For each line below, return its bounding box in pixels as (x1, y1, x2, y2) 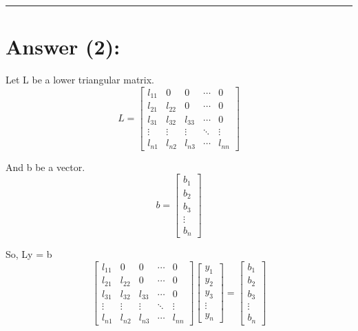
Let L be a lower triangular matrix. (6, 72, 154, 87)
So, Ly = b (6, 247, 52, 261)
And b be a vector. (6, 159, 85, 174)
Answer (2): (6, 32, 120, 61)
